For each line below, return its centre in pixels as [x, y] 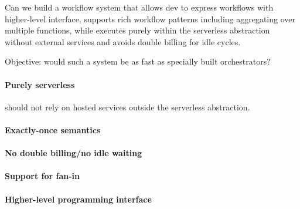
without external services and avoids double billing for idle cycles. [123, 41]
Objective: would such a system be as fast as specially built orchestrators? [138, 61]
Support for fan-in [42, 176]
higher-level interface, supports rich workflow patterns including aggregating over [150, 18]
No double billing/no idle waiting [74, 153]
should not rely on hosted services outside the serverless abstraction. [127, 107]
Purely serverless [40, 84]
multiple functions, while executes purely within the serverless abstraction [137, 30]
